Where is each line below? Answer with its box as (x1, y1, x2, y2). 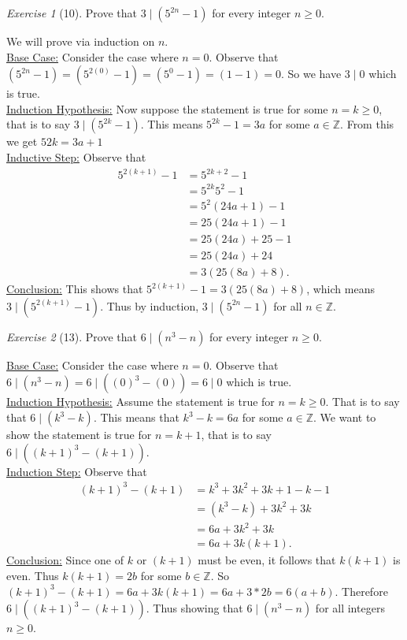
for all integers (315, 600, 385, 616)
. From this (340, 116, 394, 132)
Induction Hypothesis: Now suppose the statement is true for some (6, 100, 328, 117)
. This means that (93, 409, 179, 425)
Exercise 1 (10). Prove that (6, 5, 137, 20)
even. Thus (6, 567, 59, 583)
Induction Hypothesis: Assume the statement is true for (6, 393, 275, 410)
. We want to (313, 409, 376, 425)
